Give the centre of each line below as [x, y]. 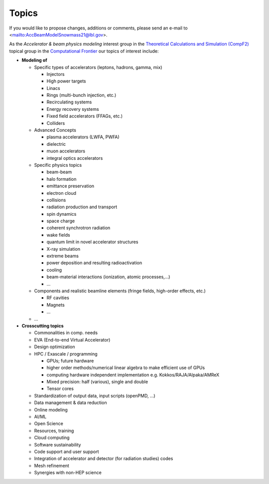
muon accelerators [66, 151]
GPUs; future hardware [70, 361]
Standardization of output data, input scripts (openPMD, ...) [95, 396]
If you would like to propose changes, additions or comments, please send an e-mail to [98, 28]
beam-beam [59, 172]
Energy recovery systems [73, 109]
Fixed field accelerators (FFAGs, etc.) [85, 116]
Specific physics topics [58, 165]
